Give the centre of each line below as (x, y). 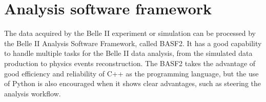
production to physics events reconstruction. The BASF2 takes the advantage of (130, 63)
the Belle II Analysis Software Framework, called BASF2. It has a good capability (133, 43)
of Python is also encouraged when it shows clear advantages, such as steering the (132, 83)
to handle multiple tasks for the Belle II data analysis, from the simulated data (128, 53)
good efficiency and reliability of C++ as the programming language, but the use (131, 73)
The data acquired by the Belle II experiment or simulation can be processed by (130, 33)
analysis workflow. (33, 93)
